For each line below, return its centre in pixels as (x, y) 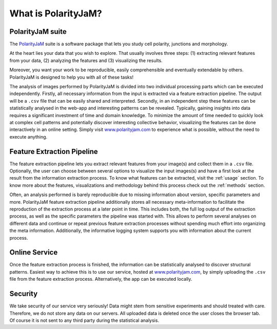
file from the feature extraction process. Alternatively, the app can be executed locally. (101, 279)
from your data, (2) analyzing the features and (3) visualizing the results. (86, 60)
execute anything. (28, 137)
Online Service (34, 252)
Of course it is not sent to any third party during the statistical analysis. (84, 320)
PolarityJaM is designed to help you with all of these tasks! (71, 77)
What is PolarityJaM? (56, 13)
